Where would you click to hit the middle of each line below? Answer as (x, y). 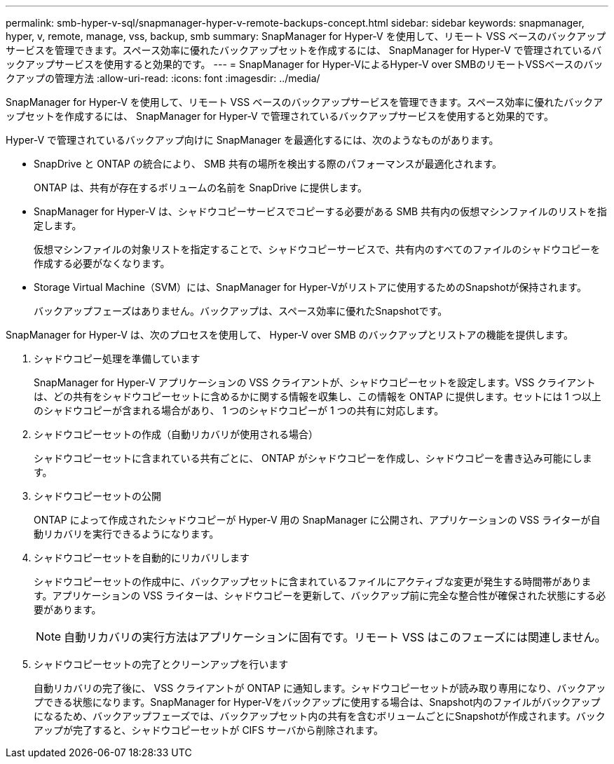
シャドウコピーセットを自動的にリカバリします (142, 558)
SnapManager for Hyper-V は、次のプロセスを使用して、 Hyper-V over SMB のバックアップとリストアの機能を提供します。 (290, 335)
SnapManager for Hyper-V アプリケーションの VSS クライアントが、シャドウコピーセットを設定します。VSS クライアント (315, 382)
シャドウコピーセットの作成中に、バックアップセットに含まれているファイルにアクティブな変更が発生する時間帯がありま (313, 581)
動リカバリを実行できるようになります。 (127, 534)
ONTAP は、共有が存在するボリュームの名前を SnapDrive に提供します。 (201, 187)
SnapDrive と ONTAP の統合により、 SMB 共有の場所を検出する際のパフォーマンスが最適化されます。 (268, 164)
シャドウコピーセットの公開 (97, 496)
